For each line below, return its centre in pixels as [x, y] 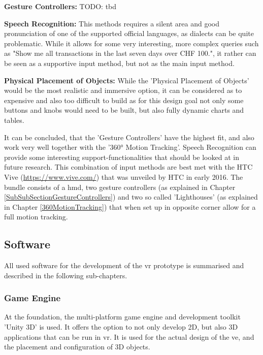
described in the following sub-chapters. [66, 275]
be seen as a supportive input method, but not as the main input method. [119, 63]
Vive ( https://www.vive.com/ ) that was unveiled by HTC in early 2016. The [124, 176]
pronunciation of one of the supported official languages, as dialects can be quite [129, 33]
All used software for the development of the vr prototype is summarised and [124, 265]
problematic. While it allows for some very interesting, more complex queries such [131, 43]
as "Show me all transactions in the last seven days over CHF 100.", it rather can [130, 53]
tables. [14, 120]
